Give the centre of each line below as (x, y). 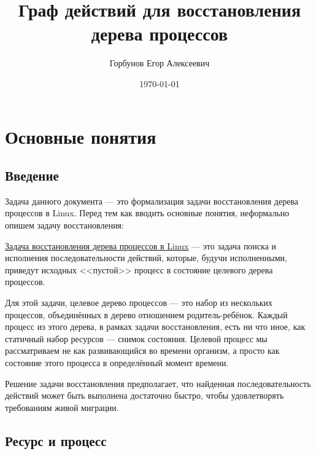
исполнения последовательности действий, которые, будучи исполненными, (146, 258)
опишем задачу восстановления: (64, 225)
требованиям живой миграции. (62, 407)
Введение (32, 175)
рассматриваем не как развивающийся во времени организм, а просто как (142, 350)
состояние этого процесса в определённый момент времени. (117, 363)
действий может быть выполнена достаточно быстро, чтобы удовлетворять (145, 395)
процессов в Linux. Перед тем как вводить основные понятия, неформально (147, 213)
